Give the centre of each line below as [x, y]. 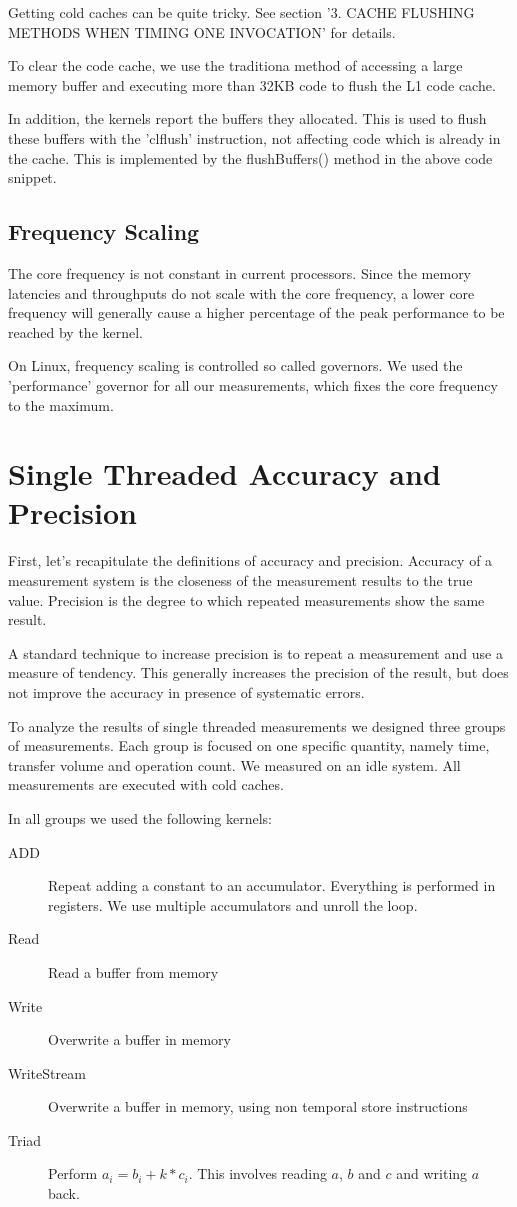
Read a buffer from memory [133, 971]
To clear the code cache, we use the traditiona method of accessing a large [235, 65]
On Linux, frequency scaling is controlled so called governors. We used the [235, 365]
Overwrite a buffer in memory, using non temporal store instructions [258, 1106]
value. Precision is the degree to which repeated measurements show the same [246, 599]
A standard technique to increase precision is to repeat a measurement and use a [255, 652]
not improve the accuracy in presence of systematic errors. [186, 691]
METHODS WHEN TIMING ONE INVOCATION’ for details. [202, 31]
